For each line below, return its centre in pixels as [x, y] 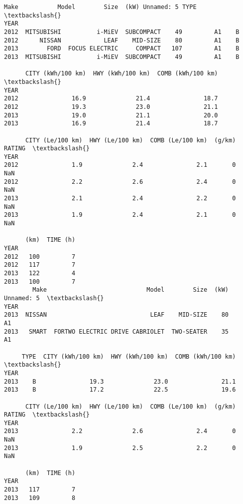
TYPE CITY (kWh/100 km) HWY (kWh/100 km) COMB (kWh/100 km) [129, 356]
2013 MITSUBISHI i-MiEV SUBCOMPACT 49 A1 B [122, 57]
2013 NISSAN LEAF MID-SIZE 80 [117, 315]
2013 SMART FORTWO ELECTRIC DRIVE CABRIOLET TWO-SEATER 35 [117, 331]
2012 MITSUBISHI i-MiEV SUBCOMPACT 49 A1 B [122, 32]
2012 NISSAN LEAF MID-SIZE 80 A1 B [122, 40]
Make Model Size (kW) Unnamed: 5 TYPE [100, 7]
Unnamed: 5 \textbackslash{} [54, 298]
